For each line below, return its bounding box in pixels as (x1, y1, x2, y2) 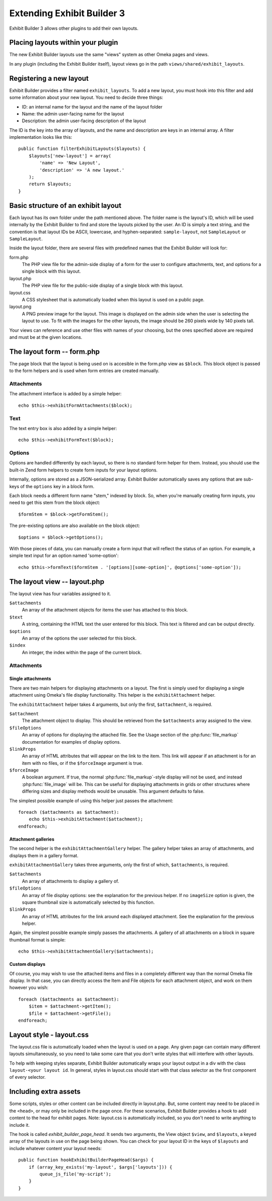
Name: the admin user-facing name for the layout (22, 111, 124, 117)
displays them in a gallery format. (9, 852, 79, 858)
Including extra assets (9, 1087, 81, 1096)
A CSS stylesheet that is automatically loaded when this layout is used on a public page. (22, 297, 205, 303)
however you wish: (9, 984, 49, 990)
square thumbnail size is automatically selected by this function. (22, 899, 155, 905)
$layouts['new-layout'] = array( (28, 153, 112, 159)
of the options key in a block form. (20, 483, 95, 489)
